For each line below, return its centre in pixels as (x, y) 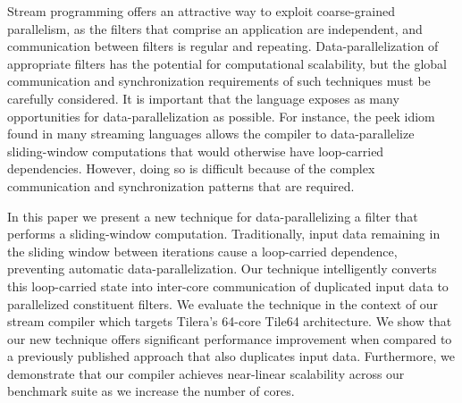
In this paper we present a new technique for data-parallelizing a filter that (213, 216)
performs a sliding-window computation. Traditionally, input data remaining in (224, 234)
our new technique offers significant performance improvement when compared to (230, 338)
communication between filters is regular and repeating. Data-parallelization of (223, 46)
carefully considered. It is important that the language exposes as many (203, 98)
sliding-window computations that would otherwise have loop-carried (196, 151)
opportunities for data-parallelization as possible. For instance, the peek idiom (221, 116)
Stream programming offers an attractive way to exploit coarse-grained (202, 11)
